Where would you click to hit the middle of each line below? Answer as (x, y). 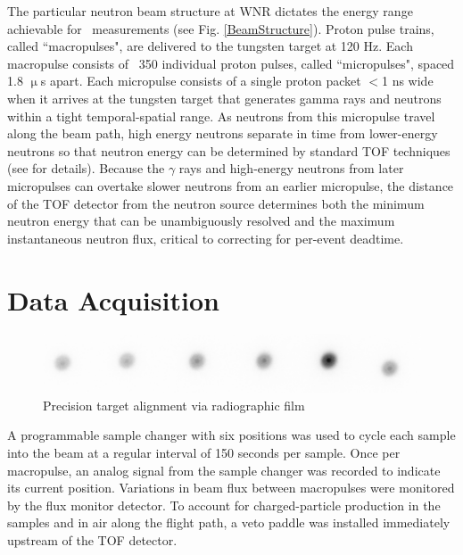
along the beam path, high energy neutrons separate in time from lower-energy (223, 133)
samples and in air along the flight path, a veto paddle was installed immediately (229, 522)
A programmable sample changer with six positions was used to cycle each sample (231, 435)
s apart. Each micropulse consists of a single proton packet (201, 81)
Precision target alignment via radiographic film (174, 405)
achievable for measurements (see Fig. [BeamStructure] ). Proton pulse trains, (221, 28)
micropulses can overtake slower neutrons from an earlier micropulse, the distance (231, 185)
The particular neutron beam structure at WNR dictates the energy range (210, 11)
